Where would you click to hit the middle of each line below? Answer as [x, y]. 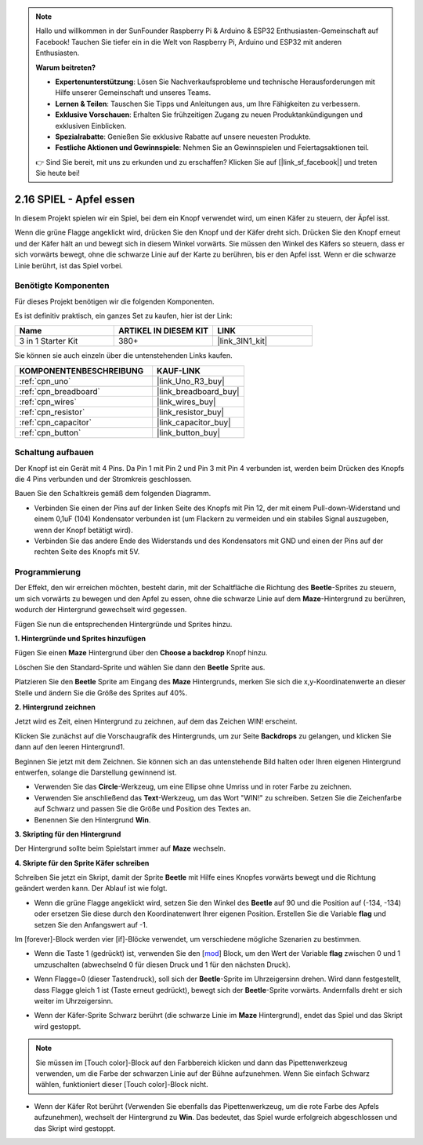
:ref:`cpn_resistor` [52, 412]
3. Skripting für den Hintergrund [68, 834]
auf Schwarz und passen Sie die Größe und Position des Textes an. [143, 809]
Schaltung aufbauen [54, 453]
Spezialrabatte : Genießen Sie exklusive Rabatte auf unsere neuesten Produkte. [183, 137]
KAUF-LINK [179, 370]
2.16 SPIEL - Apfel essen [75, 199]
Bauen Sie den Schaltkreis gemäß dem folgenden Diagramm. [113, 494]
